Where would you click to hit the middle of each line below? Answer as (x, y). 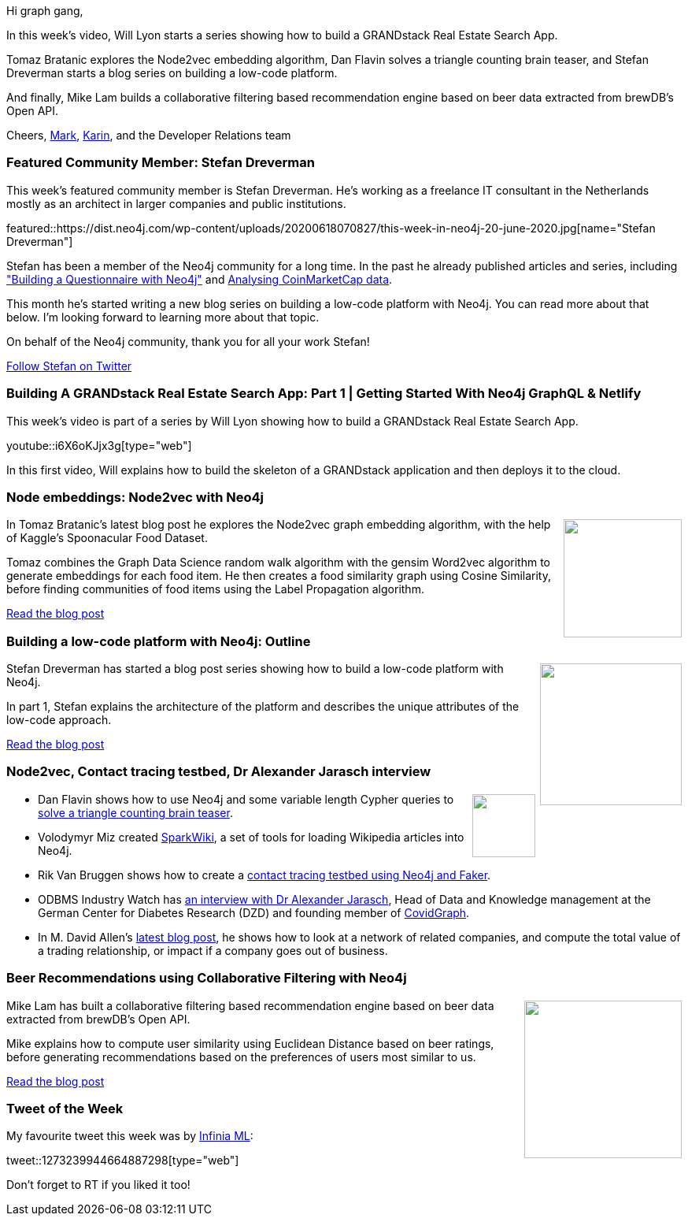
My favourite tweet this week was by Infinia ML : (130, 1136)
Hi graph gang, (45, 11)
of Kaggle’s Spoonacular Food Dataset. (107, 538)
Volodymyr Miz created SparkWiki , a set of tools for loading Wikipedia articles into (251, 837)
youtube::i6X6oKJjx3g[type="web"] (99, 445)
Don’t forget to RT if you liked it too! (98, 1185)
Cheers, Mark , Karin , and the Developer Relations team (149, 135)
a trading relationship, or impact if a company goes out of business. (213, 950)
